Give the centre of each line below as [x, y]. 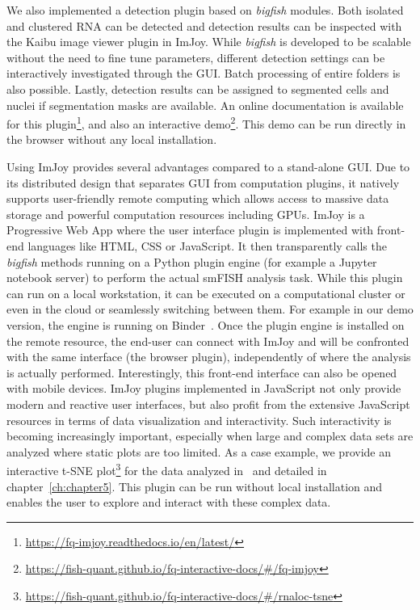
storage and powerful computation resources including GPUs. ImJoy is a [186, 214]
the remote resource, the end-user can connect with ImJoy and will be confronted [208, 341]
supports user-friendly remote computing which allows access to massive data [198, 198]
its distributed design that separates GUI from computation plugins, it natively [203, 182]
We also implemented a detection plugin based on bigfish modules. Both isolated [205, 10]
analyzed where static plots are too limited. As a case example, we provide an [199, 451]
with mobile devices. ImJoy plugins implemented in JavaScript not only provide [204, 388]
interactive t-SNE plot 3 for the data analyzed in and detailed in [167, 469]
